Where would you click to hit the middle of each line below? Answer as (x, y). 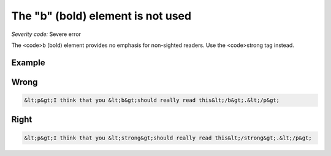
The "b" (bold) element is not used (101, 16)
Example (28, 62)
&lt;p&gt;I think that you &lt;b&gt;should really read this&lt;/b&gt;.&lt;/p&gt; (152, 100)
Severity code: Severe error (46, 34)
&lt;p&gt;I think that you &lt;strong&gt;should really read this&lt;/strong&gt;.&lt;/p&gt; (168, 138)
